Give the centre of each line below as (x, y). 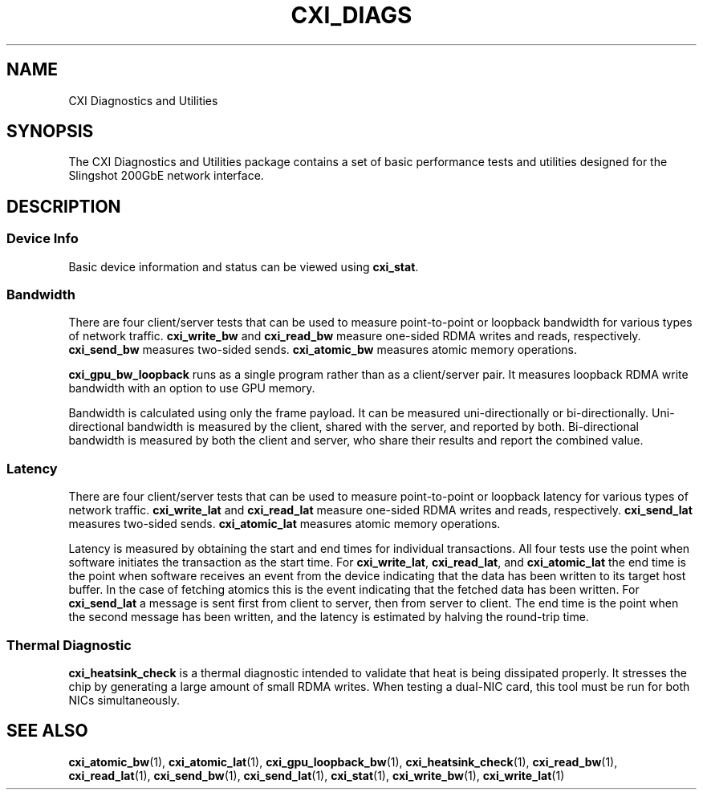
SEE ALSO (47, 731)
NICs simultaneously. (124, 700)
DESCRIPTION (64, 206)
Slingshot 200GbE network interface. (166, 176)
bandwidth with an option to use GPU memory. (192, 388)
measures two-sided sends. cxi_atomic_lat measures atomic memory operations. (284, 524)
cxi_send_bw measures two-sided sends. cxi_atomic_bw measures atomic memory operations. (323, 350)
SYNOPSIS (50, 132)
